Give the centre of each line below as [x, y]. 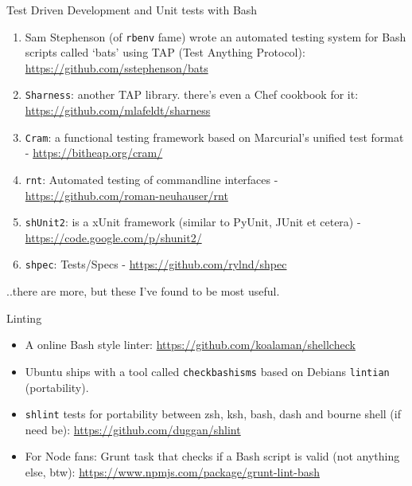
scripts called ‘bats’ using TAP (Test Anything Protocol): [165, 52]
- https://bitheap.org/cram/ [94, 153]
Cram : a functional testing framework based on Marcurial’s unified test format [214, 137]
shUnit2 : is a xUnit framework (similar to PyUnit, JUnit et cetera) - [193, 222]
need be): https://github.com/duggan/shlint [133, 429]
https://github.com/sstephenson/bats [117, 67]
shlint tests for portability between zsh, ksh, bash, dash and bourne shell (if [213, 414]
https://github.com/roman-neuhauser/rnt [126, 195]
